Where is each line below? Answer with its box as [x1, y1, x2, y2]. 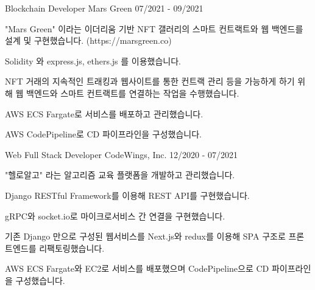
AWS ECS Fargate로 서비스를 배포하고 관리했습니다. [5, 107, 204, 120]
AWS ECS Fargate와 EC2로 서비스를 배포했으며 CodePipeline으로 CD [5, 262, 269, 275]
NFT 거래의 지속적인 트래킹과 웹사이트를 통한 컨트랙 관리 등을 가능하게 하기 [5, 75, 295, 88]
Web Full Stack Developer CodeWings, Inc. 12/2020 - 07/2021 [5, 148, 238, 161]
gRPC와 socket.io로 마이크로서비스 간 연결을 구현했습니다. [5, 209, 225, 222]
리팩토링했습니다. [39, 241, 105, 254]
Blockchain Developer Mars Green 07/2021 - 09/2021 [5, 2, 204, 14]
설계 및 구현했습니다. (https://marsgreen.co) [5, 34, 172, 47]
